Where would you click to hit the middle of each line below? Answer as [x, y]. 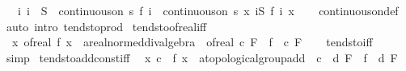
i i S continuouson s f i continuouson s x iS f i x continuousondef [208, 10]
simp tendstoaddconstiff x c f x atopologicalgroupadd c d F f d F [202, 57]
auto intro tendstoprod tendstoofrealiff [106, 26]
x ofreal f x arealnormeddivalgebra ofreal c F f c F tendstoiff [192, 42]
